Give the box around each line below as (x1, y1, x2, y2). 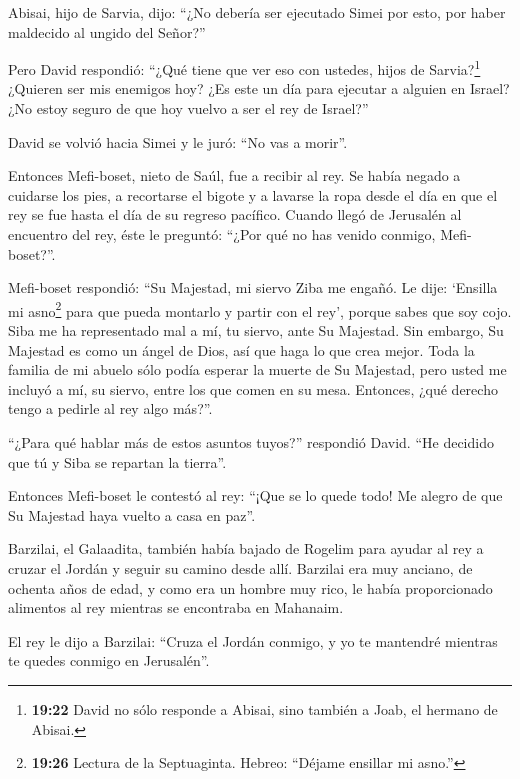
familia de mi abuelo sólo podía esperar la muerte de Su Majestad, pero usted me (8, 359, 507, 380)
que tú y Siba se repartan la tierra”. (8, 451, 227, 472)
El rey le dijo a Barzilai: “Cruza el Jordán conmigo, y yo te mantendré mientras (8, 630, 498, 651)
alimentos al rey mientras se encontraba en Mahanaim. (8, 597, 344, 618)
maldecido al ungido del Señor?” (8, 21, 206, 42)
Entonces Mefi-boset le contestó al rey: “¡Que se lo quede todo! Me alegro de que (8, 485, 503, 506)
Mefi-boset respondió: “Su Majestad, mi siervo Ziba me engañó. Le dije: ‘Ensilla (8, 277, 498, 298)
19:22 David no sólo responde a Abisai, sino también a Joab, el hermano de (31, 698, 498, 719)
